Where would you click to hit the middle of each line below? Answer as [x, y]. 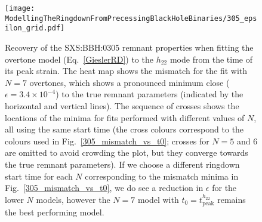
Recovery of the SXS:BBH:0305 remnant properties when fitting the [129, 47]
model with [158, 199]
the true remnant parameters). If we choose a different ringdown [122, 164]
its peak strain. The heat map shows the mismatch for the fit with [126, 71]
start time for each [39, 176]
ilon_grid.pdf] [35, 28]
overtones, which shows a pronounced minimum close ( [130, 82]
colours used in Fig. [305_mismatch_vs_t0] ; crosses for [107, 141]
